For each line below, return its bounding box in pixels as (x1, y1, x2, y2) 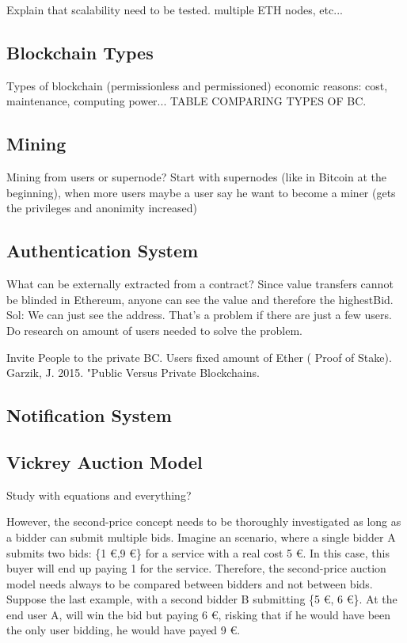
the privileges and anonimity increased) (6, 200, 197, 216)
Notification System (6, 403, 172, 428)
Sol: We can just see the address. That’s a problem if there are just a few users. (6, 306, 392, 323)
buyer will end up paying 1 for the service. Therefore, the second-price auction (6, 560, 386, 576)
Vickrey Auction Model (6, 449, 203, 474)
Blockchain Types (6, 40, 154, 64)
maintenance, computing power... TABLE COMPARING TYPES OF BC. (6, 93, 367, 109)
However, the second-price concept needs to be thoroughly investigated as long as (6, 513, 401, 530)
